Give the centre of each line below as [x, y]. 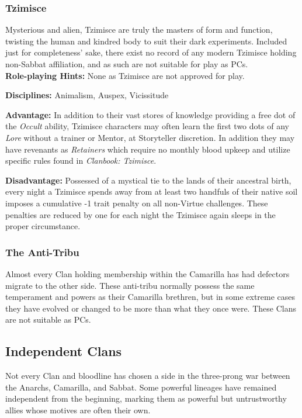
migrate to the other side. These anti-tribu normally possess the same [130, 285]
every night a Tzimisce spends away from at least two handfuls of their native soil [152, 191]
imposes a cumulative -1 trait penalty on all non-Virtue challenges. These [137, 203]
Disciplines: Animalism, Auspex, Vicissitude [87, 95]
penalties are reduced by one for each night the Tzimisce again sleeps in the [140, 214]
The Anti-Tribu [42, 252]
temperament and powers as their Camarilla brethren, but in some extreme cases [150, 297]
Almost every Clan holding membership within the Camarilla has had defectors [147, 273]
